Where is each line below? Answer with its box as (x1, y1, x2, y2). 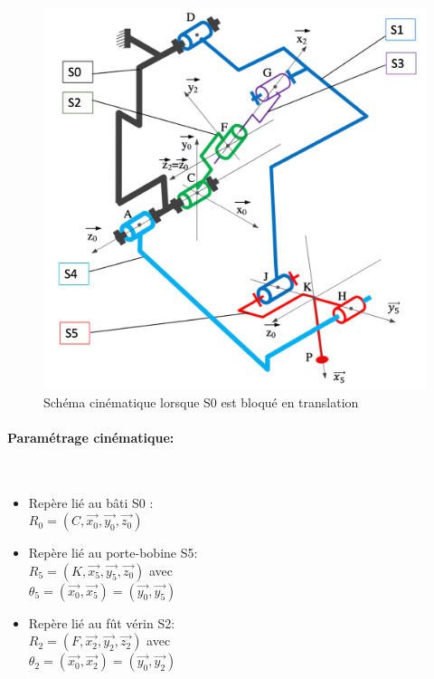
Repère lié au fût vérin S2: (28, 613, 175, 632)
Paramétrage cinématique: (7, 427, 175, 446)
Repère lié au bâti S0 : (28, 493, 154, 512)
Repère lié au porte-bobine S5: (28, 543, 198, 562)
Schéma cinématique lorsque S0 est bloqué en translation (43, 392, 359, 411)
